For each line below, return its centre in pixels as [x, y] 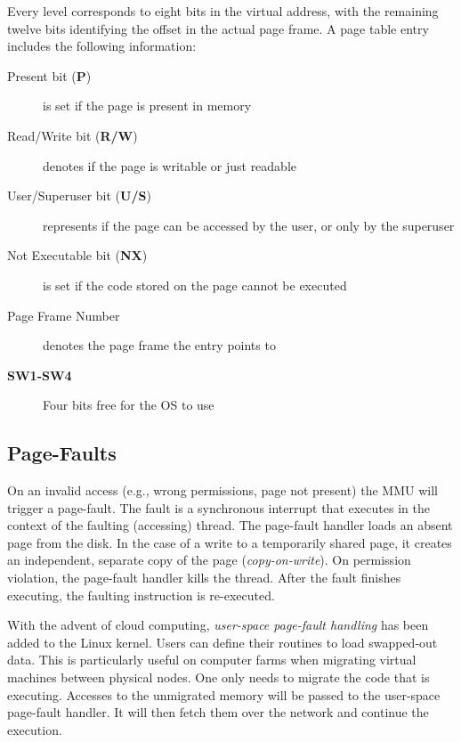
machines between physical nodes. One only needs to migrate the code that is [218, 677]
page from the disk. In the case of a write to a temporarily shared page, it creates [230, 542]
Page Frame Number [64, 315]
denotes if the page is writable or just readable [170, 165]
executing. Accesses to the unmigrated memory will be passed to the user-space [224, 694]
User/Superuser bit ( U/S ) [79, 196]
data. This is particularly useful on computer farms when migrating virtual [212, 660]
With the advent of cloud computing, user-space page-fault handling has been [218, 625]
